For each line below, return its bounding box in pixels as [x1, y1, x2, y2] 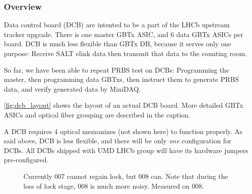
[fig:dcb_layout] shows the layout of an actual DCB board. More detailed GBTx [4, 100, 243, 110]
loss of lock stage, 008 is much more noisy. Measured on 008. [23, 180, 204, 191]
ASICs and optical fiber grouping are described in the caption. [4, 109, 191, 119]
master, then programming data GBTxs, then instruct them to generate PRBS [4, 74, 239, 84]
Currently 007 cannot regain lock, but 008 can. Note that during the [23, 171, 228, 181]
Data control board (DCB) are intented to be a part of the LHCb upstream [4, 19, 230, 30]
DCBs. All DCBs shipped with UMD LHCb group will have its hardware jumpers [4, 145, 249, 155]
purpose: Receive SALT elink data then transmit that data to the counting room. [4, 48, 247, 58]
